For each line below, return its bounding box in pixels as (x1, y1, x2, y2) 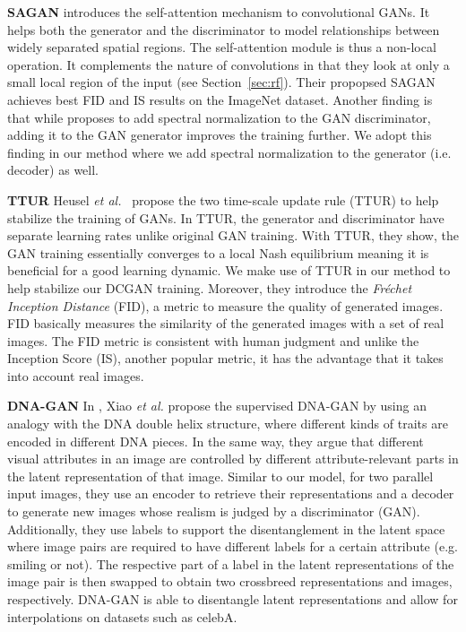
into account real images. (7, 366, 144, 385)
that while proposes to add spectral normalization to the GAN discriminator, (7, 108, 431, 126)
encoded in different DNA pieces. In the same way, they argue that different (7, 431, 424, 450)
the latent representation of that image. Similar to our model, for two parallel (7, 466, 434, 485)
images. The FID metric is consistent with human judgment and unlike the (7, 331, 419, 350)
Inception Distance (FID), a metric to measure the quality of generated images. (7, 296, 444, 315)
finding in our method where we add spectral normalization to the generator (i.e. (7, 143, 452, 161)
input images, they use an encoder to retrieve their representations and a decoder (7, 484, 454, 503)
